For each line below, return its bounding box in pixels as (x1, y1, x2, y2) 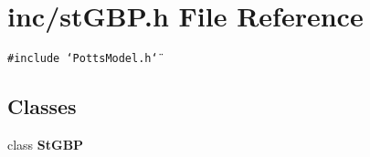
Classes (7, 92, 77, 120)
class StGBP (7, 134, 84, 153)
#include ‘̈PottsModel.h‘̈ (7, 52, 158, 66)
